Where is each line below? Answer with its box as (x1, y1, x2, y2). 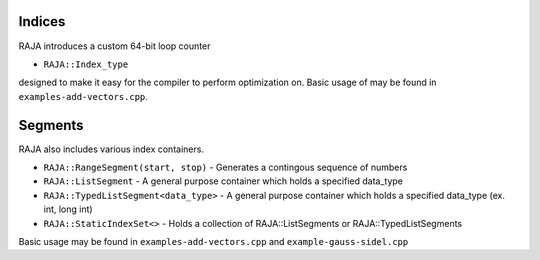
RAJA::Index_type (43, 58, 129, 70)
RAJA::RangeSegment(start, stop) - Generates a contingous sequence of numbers (43, 161, 408, 173)
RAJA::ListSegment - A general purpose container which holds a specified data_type (43, 175, 404, 187)
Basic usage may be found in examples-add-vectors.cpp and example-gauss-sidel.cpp (18, 235, 409, 247)
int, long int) (43, 203, 94, 215)
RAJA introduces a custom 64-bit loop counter (18, 40, 211, 52)
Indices (18, 13, 66, 30)
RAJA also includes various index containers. (18, 143, 205, 155)
